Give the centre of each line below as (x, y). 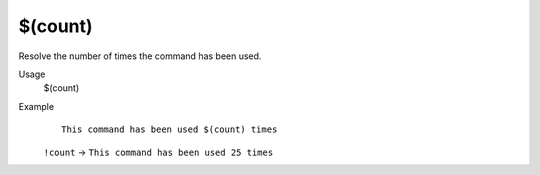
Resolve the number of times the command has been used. (140, 56)
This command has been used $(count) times (169, 129)
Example (36, 106)
